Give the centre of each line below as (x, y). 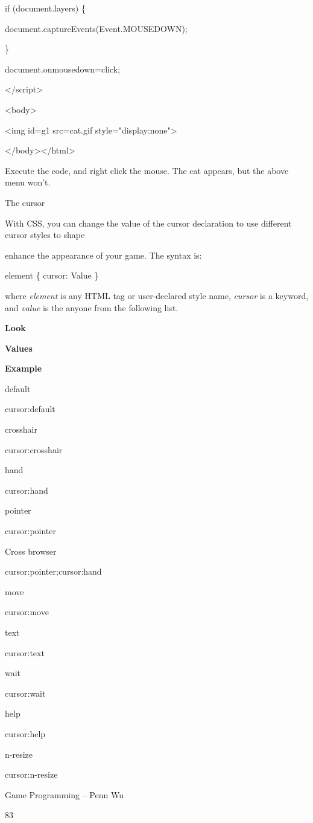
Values (19, 348)
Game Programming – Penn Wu (64, 794)
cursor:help (25, 733)
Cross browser (31, 551)
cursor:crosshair (34, 449)
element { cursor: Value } (52, 275)
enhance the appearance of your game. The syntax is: (103, 255)
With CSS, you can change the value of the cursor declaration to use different (148, 223)
